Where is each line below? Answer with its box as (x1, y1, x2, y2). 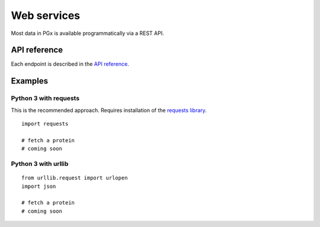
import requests (21, 120, 69, 127)
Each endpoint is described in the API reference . (11, 60, 130, 68)
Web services (11, 9, 81, 22)
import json (21, 183, 56, 190)
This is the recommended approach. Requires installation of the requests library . (11, 107, 207, 114)
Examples (11, 76, 49, 86)
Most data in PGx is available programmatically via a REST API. (11, 30, 164, 37)
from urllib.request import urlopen (21, 175, 128, 181)
